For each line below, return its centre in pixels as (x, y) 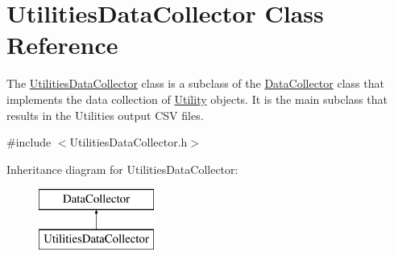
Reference (62, 45)
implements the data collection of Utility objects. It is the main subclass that (197, 99)
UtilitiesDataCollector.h (129, 142)
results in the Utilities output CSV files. (105, 115)
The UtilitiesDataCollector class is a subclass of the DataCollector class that (195, 83)
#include (29, 142)
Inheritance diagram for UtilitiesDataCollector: (122, 169)
